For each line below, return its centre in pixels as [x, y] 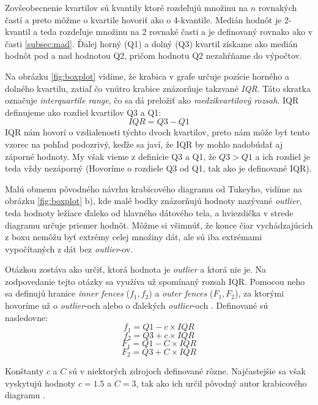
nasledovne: [27, 317]
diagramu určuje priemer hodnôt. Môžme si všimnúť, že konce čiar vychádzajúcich [159, 225]
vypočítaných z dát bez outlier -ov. [69, 248]
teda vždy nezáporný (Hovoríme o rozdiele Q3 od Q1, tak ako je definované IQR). [158, 168]
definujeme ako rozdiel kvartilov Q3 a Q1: [83, 112]
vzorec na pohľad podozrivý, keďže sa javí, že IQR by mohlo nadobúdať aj [144, 144]
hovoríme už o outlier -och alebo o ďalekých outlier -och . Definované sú [137, 305]
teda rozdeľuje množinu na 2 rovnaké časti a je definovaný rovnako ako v [176, 32]
